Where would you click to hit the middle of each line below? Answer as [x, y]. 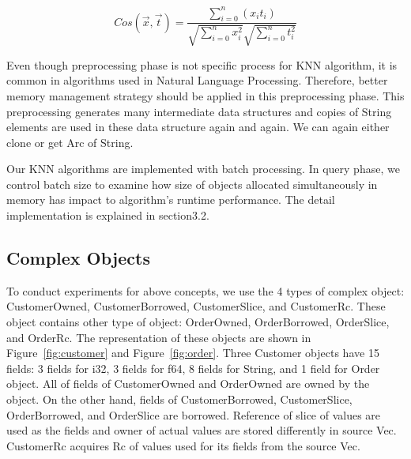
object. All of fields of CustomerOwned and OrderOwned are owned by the [188, 384]
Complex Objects [78, 258]
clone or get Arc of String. [70, 142]
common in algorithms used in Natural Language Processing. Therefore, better [197, 80]
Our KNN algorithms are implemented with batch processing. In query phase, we [203, 169]
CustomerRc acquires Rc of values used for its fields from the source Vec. [183, 445]
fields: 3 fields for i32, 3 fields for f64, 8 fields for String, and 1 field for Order [193, 368]
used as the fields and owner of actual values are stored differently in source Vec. [202, 430]
